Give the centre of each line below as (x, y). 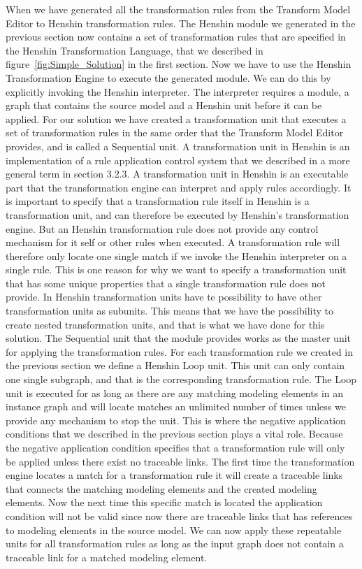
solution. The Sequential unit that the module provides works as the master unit (179, 338)
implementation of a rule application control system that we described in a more (178, 160)
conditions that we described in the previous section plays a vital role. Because (174, 434)
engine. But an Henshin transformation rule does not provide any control (162, 228)
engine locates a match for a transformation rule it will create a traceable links (174, 475)
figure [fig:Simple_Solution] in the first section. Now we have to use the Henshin (179, 64)
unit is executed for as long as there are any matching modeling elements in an (174, 392)
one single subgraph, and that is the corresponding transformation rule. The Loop (181, 379)
